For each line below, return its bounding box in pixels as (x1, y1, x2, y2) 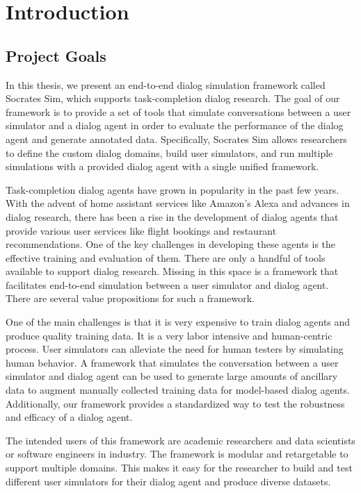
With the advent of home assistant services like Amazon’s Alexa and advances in (6, 196, 350, 210)
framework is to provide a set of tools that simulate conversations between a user (6, 104, 351, 119)
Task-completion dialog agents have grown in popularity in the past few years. (6, 182, 339, 197)
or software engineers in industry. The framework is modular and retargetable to (6, 446, 348, 461)
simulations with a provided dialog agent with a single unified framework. (6, 159, 319, 174)
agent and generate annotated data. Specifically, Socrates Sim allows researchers (6, 131, 347, 146)
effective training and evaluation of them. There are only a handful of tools (6, 250, 326, 265)
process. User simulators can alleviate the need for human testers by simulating (6, 342, 344, 356)
